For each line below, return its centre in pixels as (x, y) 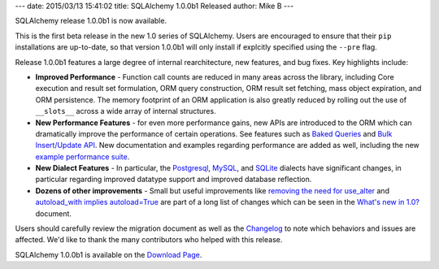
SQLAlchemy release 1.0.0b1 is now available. (91, 21)
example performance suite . (83, 156)
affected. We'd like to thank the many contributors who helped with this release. (149, 240)
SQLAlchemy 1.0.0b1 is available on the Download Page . (109, 254)
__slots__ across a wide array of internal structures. (126, 111)
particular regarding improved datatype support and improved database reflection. (174, 180)
